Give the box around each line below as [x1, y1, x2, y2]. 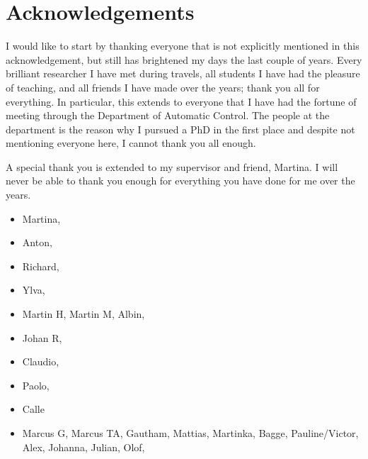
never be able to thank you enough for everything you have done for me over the [6, 173, 355, 188]
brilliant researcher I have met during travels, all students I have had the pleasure [6, 66, 360, 81]
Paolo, [22, 377, 50, 392]
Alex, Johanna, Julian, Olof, [22, 439, 145, 454]
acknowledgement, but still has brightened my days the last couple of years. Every [6, 52, 362, 67]
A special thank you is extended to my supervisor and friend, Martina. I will [6, 159, 338, 174]
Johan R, [22, 330, 62, 345]
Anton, [22, 235, 52, 250]
